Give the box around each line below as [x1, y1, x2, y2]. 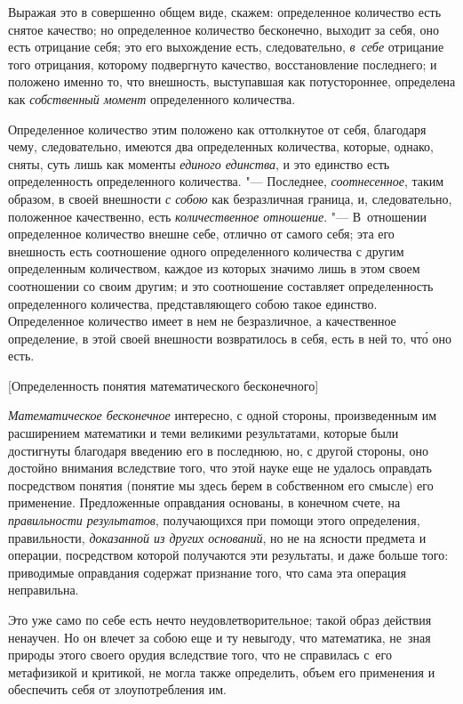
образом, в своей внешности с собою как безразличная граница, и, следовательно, [8, 189, 452, 207]
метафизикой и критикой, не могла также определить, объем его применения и [8, 662, 435, 681]
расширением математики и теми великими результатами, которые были [8, 424, 399, 442]
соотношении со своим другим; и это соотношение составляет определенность [8, 276, 434, 295]
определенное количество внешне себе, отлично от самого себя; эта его [8, 224, 395, 243]
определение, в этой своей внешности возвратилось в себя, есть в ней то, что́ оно [8, 328, 451, 347]
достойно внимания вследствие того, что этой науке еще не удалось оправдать [8, 458, 432, 477]
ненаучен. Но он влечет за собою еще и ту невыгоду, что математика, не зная [8, 627, 431, 646]
